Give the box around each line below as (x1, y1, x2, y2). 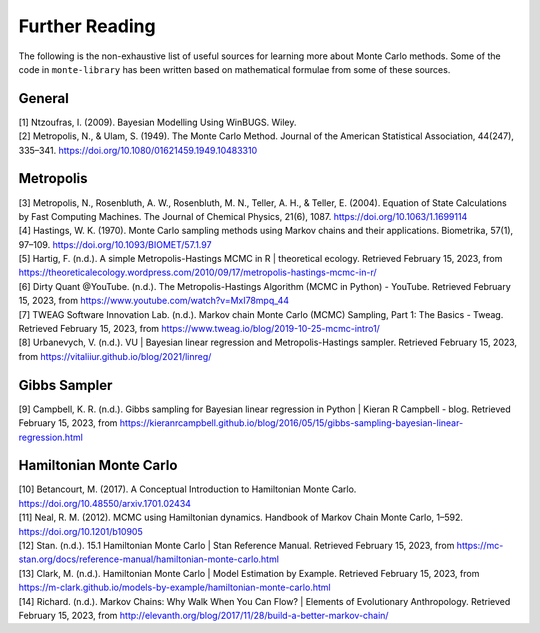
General (18, 90, 70, 107)
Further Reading (18, 15, 156, 37)
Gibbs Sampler (18, 376, 113, 394)
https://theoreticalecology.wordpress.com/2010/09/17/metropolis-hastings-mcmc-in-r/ (18, 266, 377, 279)
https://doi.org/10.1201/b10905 (18, 525, 144, 537)
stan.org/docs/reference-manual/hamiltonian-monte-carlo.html (18, 553, 280, 565)
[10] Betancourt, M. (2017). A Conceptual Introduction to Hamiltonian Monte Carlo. (18, 483, 357, 495)
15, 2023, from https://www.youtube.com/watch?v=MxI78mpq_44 (18, 295, 290, 307)
